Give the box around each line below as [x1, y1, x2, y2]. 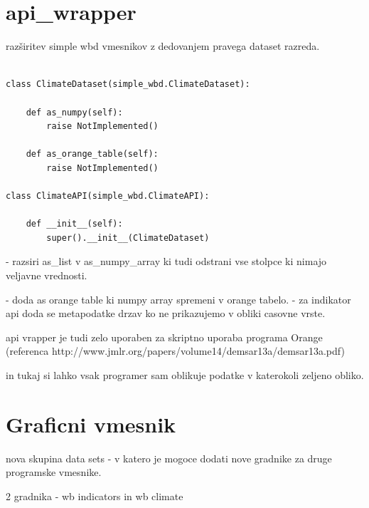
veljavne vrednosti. [6, 268, 87, 283]
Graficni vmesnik [6, 409, 176, 438]
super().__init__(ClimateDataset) [46, 232, 210, 243]
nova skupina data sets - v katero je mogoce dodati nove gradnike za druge [6, 450, 332, 465]
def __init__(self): [26, 219, 123, 229]
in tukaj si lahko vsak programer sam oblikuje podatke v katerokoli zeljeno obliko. [6, 368, 364, 382]
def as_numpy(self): [26, 107, 123, 118]
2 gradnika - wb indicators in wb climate [6, 488, 183, 503]
